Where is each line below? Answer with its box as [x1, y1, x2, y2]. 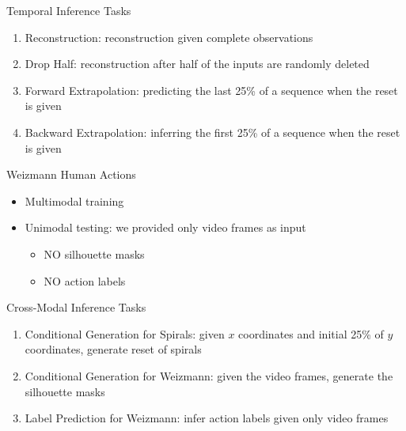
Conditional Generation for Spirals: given [25, 325, 225, 342]
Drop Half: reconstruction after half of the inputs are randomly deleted [25, 55, 370, 72]
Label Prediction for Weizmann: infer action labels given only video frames [25, 410, 389, 426]
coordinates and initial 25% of [238, 325, 384, 342]
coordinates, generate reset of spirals [25, 341, 202, 357]
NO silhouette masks [44, 245, 145, 262]
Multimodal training [25, 192, 124, 209]
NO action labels [44, 272, 126, 289]
